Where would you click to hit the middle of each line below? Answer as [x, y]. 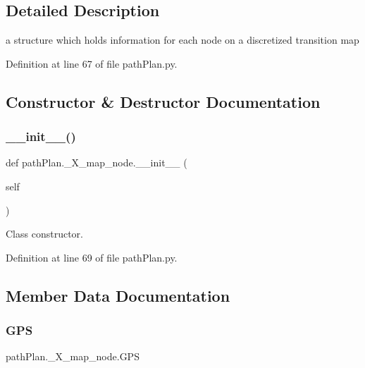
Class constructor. [44, 234]
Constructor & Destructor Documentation [163, 101]
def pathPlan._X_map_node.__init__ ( [97, 162]
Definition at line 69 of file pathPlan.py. [92, 257]
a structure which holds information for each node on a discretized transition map [182, 40]
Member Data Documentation [118, 295]
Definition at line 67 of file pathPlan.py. [92, 63]
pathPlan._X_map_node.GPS [73, 356]
